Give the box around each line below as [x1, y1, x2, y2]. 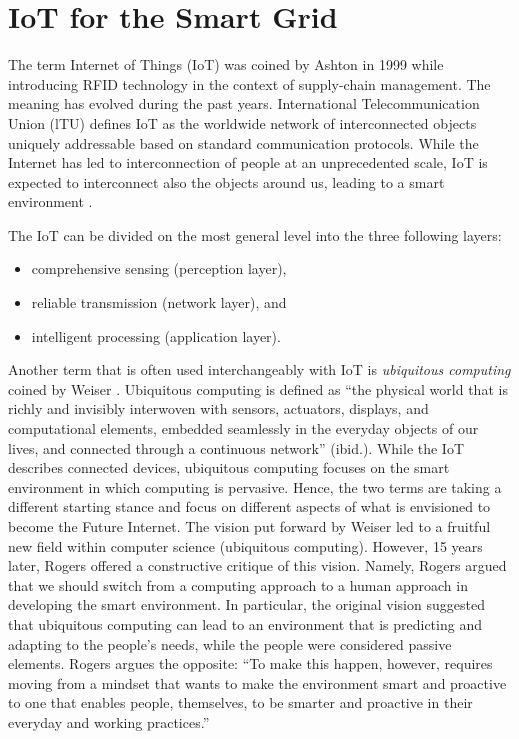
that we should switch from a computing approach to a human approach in [8, 574, 468, 595]
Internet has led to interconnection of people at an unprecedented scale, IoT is [8, 152, 488, 173]
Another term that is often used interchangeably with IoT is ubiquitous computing [8, 359, 511, 380]
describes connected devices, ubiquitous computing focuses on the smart [8, 457, 450, 478]
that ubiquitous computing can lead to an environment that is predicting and [8, 613, 482, 634]
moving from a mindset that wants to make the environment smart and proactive [8, 672, 507, 693]
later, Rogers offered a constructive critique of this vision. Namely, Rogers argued [8, 555, 507, 576]
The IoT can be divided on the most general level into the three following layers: [8, 224, 502, 245]
